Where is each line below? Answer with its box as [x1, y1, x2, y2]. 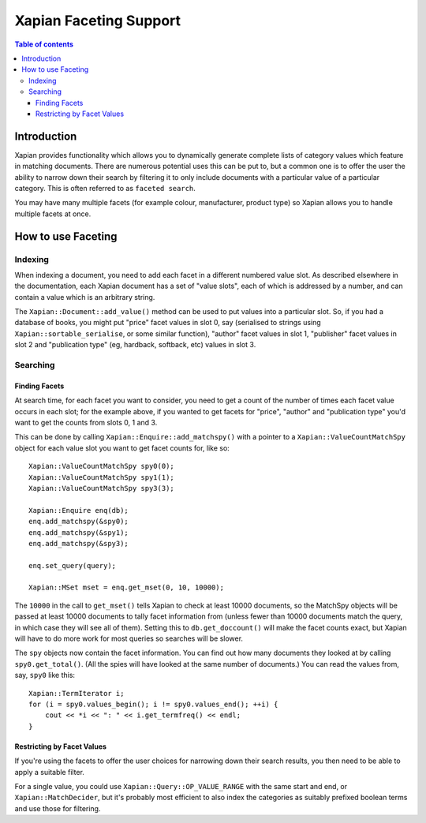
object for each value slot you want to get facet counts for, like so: [14, 443, 230, 453]
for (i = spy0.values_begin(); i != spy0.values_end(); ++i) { [28, 699, 278, 709]
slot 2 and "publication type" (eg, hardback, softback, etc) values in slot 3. [14, 340, 256, 350]
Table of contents [14, 39, 74, 49]
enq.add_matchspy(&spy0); [28, 517, 129, 526]
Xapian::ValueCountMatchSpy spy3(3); [28, 484, 175, 492]
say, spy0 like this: [14, 671, 75, 680]
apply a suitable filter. [14, 767, 84, 776]
